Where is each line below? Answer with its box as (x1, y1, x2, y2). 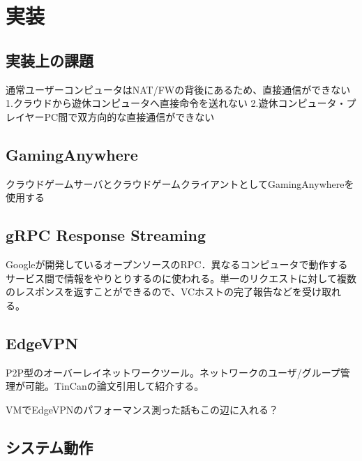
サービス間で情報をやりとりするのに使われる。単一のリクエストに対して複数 (6, 270, 356, 285)
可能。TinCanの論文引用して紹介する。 (24, 379, 204, 393)
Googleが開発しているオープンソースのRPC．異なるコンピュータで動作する (6, 256, 348, 271)
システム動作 (6, 436, 93, 458)
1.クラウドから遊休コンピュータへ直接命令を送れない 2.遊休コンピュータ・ (6, 96, 347, 110)
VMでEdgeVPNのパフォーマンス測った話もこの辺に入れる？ (6, 402, 278, 416)
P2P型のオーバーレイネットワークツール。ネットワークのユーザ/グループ (6, 365, 340, 379)
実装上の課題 (6, 49, 93, 71)
